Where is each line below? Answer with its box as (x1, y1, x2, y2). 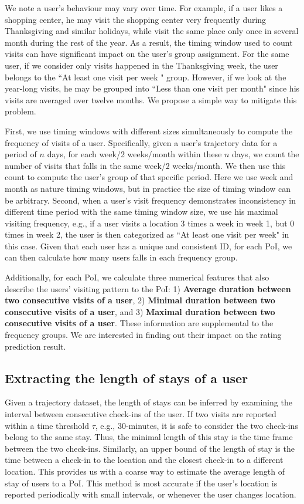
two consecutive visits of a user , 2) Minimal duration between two (5, 294, 275, 306)
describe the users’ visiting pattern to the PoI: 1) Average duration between (5, 282, 291, 295)
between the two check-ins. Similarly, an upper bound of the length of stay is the (5, 442, 295, 454)
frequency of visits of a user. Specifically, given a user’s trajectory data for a (5, 136, 278, 148)
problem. (5, 105, 36, 117)
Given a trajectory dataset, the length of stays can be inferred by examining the (5, 396, 292, 408)
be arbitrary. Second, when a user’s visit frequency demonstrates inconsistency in (5, 194, 296, 206)
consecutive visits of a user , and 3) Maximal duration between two (5, 305, 275, 317)
